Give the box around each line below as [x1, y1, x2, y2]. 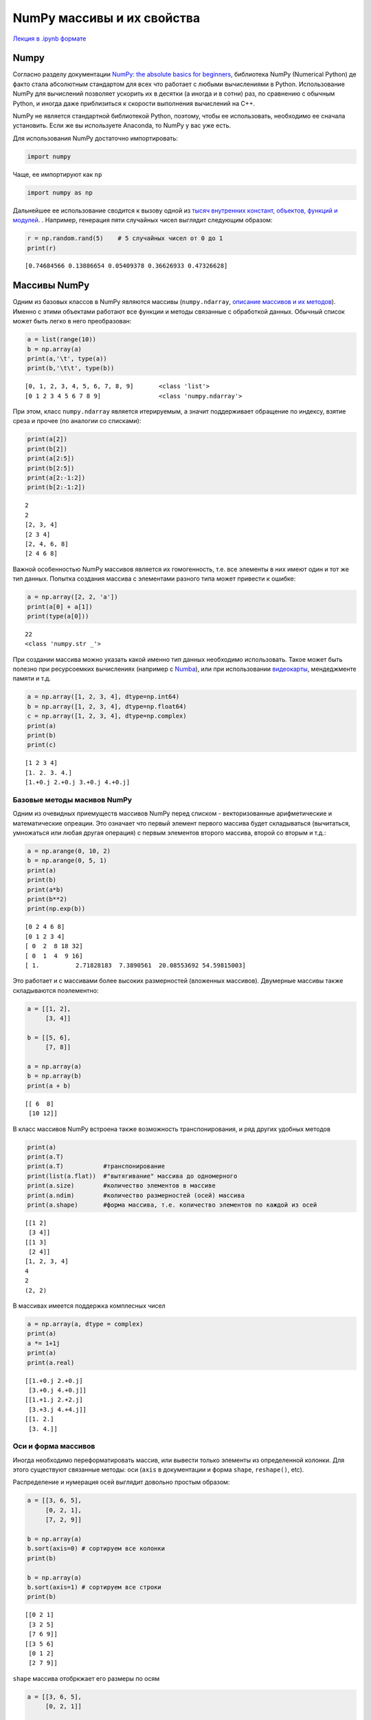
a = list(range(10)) [27, 336, 96, 343]
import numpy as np [27, 189, 93, 196]
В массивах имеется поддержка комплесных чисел [12, 1302, 166, 1310]
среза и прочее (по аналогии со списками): [12, 417, 142, 425]
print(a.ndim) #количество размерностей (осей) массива [27, 1191, 245, 1199]
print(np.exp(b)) [27, 905, 86, 913]
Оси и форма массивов [12, 1441, 95, 1451]
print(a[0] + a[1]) [27, 603, 93, 610]
